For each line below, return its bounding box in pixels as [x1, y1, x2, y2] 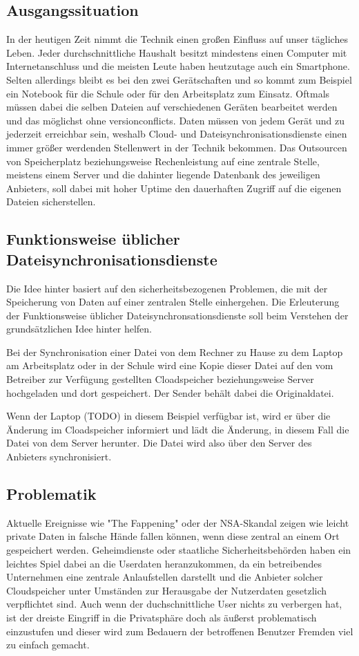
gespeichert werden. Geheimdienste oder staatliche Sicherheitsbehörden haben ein [6, 543, 351, 557]
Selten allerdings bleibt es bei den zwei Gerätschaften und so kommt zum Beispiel [6, 72, 352, 86]
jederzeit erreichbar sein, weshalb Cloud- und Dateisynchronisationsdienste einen [6, 126, 347, 141]
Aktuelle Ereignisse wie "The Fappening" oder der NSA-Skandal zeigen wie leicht [6, 515, 349, 530]
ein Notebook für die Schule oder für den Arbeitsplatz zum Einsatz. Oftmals [6, 86, 330, 100]
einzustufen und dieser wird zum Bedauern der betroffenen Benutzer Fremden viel [6, 624, 353, 638]
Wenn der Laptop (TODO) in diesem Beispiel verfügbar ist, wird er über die [6, 409, 331, 423]
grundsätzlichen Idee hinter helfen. [6, 321, 152, 336]
